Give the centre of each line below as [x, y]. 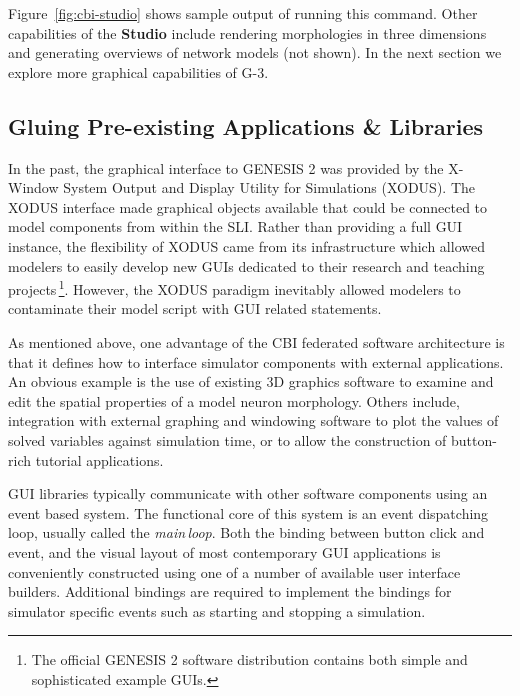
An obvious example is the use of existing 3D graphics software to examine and [251, 381]
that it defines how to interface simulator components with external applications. [256, 361]
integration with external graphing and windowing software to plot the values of [253, 420]
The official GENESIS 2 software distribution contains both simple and [249, 659]
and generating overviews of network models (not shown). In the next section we [255, 52]
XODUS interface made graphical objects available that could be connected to [248, 206]
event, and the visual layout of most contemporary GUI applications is [224, 551]
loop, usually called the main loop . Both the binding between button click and [246, 532]
